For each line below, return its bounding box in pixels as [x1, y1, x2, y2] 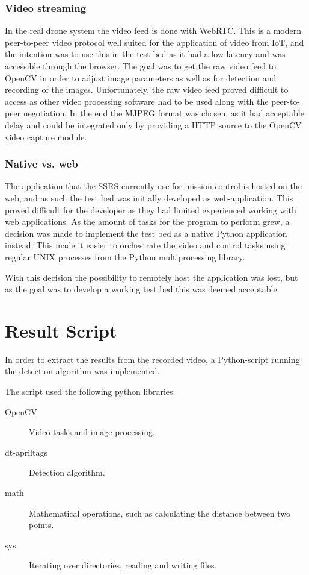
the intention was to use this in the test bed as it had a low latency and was [5, 48, 286, 60]
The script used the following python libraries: [5, 385, 176, 398]
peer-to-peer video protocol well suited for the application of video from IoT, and [5, 36, 304, 48]
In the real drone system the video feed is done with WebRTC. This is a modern [5, 24, 301, 37]
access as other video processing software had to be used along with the [5, 95, 269, 107]
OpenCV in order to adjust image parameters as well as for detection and [5, 71, 277, 84]
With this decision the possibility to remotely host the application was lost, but [5, 271, 298, 283]
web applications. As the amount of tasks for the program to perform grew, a [5, 215, 290, 228]
